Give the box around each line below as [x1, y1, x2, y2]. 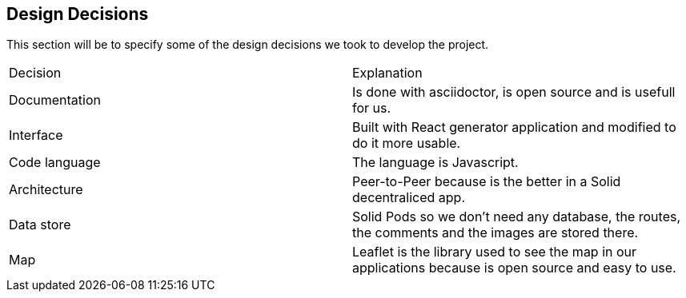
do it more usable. [352, 135, 461, 152]
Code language [9, 154, 101, 171]
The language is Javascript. [352, 154, 519, 171]
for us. [352, 100, 391, 117]
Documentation [9, 92, 101, 109]
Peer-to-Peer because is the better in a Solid [352, 173, 621, 190]
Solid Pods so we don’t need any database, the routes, [352, 209, 681, 225]
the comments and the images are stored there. [352, 224, 639, 241]
